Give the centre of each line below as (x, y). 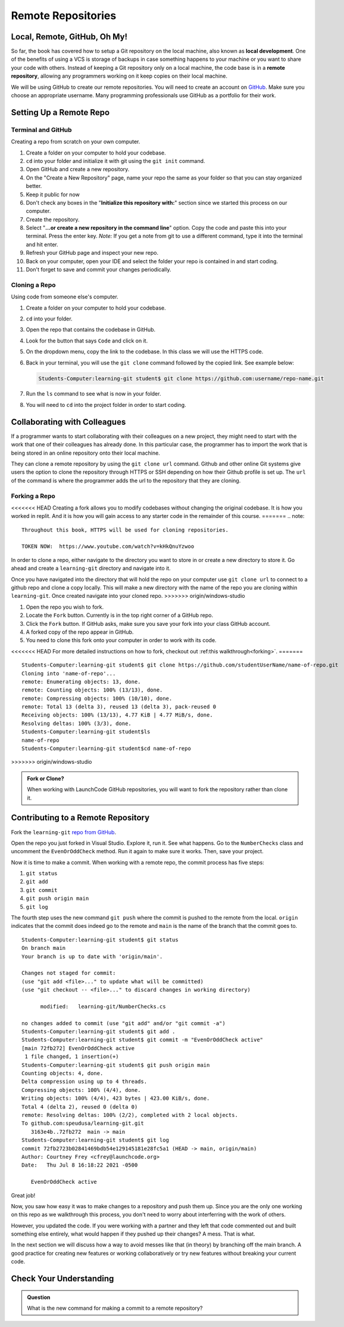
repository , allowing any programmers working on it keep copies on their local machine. (119, 76)
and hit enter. (42, 244)
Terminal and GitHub (41, 129)
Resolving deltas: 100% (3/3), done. (77, 723)
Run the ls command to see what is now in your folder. (93, 394)
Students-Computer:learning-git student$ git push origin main (116, 1065)
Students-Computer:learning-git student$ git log (96, 1140)
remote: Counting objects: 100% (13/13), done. (92, 690)
